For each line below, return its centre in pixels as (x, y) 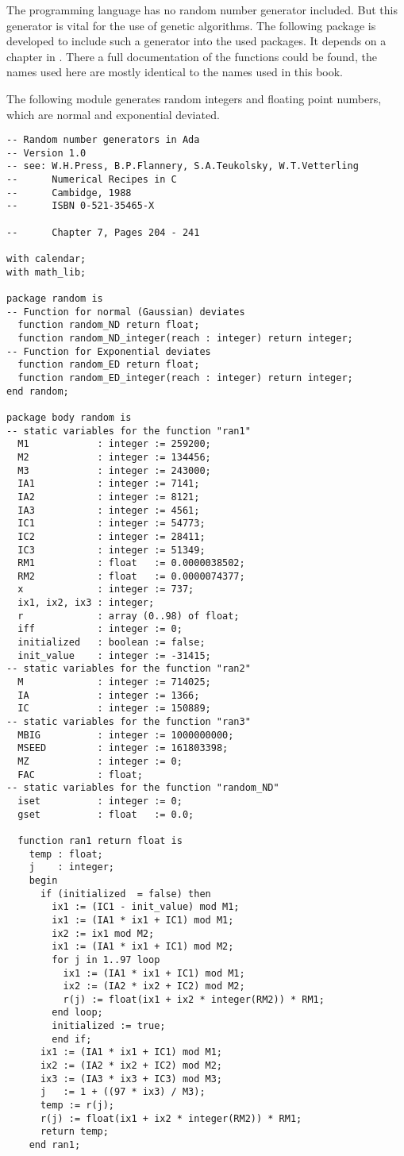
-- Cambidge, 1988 (69, 193)
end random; (38, 391)
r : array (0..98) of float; (129, 616)
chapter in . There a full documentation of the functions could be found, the (192, 56)
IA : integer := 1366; (109, 695)
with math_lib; (46, 272)
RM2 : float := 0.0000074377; (131, 576)
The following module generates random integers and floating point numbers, (194, 98)
